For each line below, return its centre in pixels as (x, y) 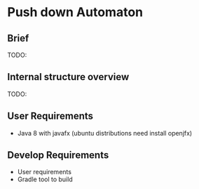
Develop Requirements (58, 155)
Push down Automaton (75, 12)
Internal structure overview (68, 77)
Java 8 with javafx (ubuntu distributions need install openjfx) (105, 133)
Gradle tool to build (45, 179)
